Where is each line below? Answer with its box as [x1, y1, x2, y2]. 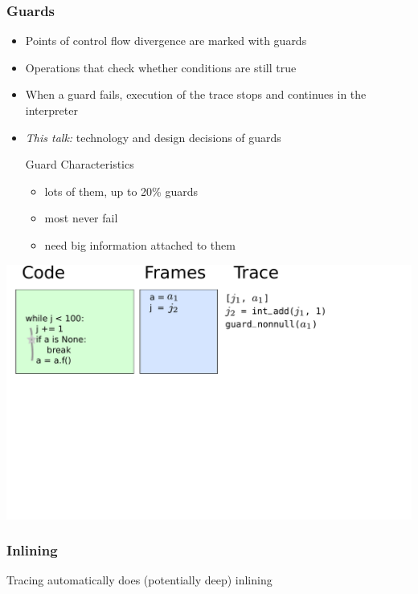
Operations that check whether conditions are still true [25, 59, 297, 75]
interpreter [25, 102, 78, 118]
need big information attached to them [44, 236, 236, 253]
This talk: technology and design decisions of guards [25, 128, 281, 145]
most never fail [44, 210, 118, 226]
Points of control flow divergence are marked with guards [25, 32, 307, 49]
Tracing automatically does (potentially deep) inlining [6, 572, 273, 588]
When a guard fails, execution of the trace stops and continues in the [25, 86, 367, 103]
